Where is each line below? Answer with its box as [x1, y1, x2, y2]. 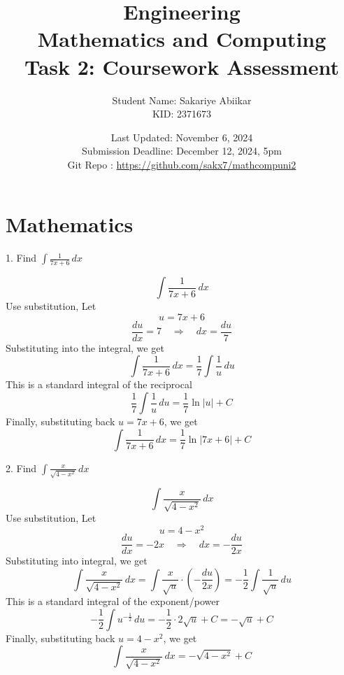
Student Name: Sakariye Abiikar [112, 92, 252, 107]
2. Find [6, 460, 37, 475]
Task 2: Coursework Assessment [24, 52, 340, 80]
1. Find [6, 250, 37, 265]
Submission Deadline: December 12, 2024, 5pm [81, 143, 282, 158]
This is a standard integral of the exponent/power [6, 594, 220, 609]
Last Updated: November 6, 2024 [110, 129, 253, 144]
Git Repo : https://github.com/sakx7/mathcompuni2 [67, 157, 296, 171]
